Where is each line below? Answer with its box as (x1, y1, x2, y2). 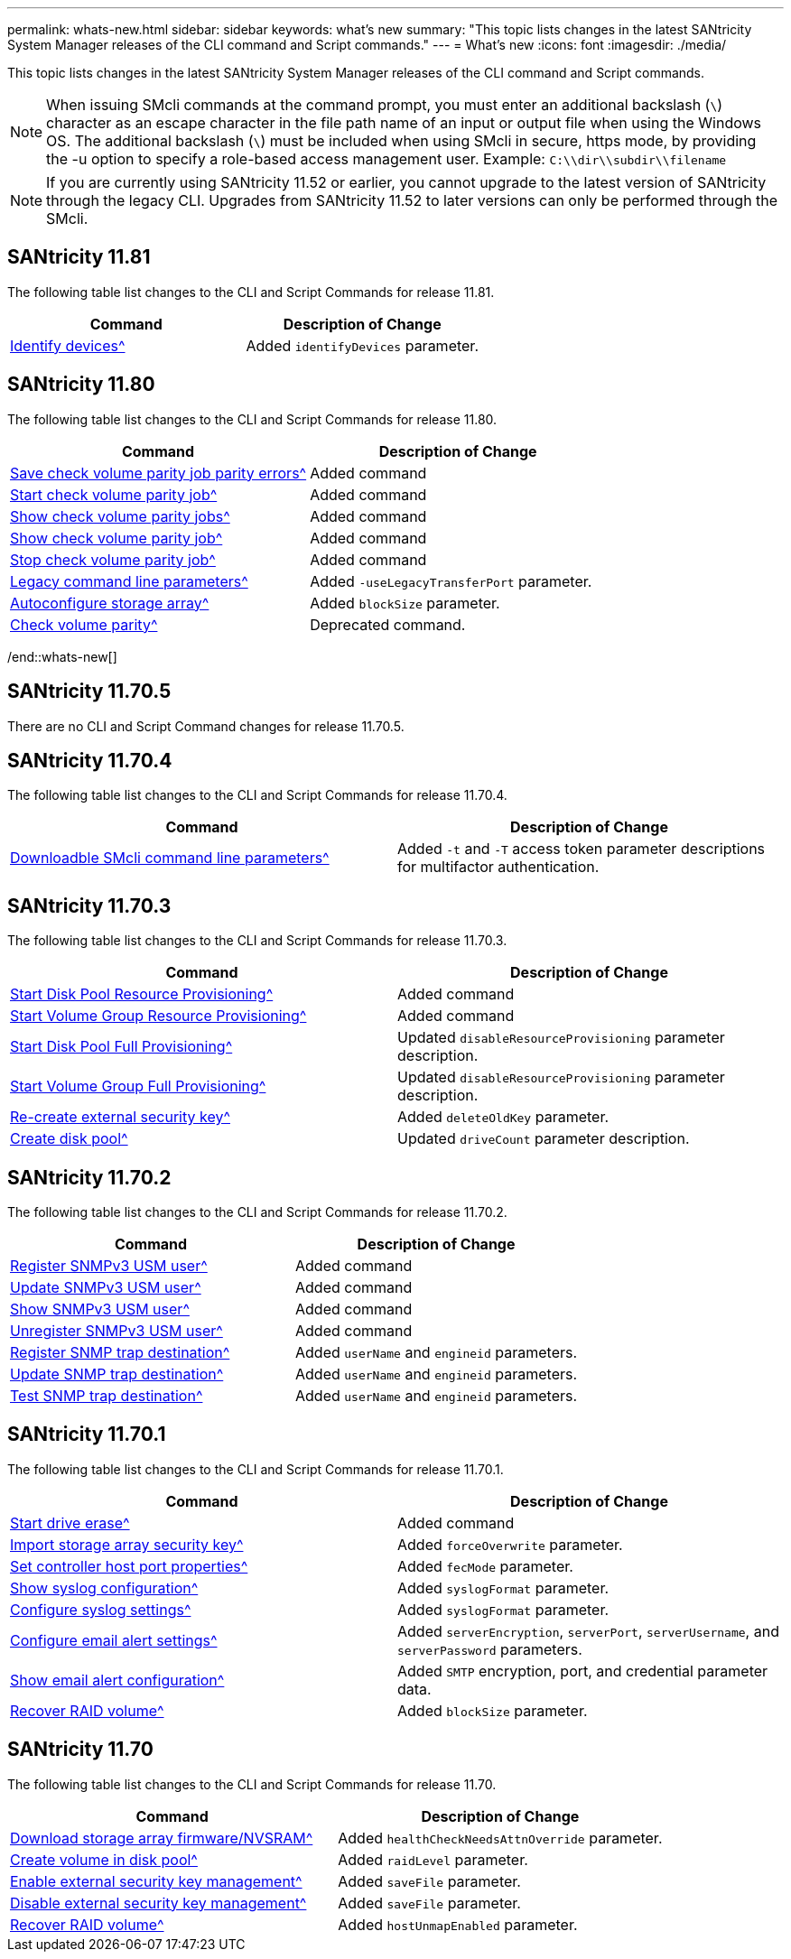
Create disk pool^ (10, 1129, 128, 1148)
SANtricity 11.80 (7, 373, 155, 396)
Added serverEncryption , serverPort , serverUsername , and (397, 1621, 779, 1640)
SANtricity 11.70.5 (7, 680, 172, 703)
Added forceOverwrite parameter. (397, 1535, 623, 1554)
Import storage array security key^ (10, 1535, 244, 1554)
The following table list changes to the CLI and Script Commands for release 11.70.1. (7, 1461, 504, 1477)
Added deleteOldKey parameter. (397, 1108, 610, 1127)
